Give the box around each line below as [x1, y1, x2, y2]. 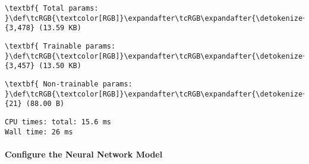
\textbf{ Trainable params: [5, 41, 116, 50]
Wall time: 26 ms [5, 127, 73, 136]
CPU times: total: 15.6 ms [5, 117, 111, 126]
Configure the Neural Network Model [5, 147, 163, 160]
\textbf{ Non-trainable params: [5, 79, 133, 88]
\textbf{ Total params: [5, 4, 99, 12]
